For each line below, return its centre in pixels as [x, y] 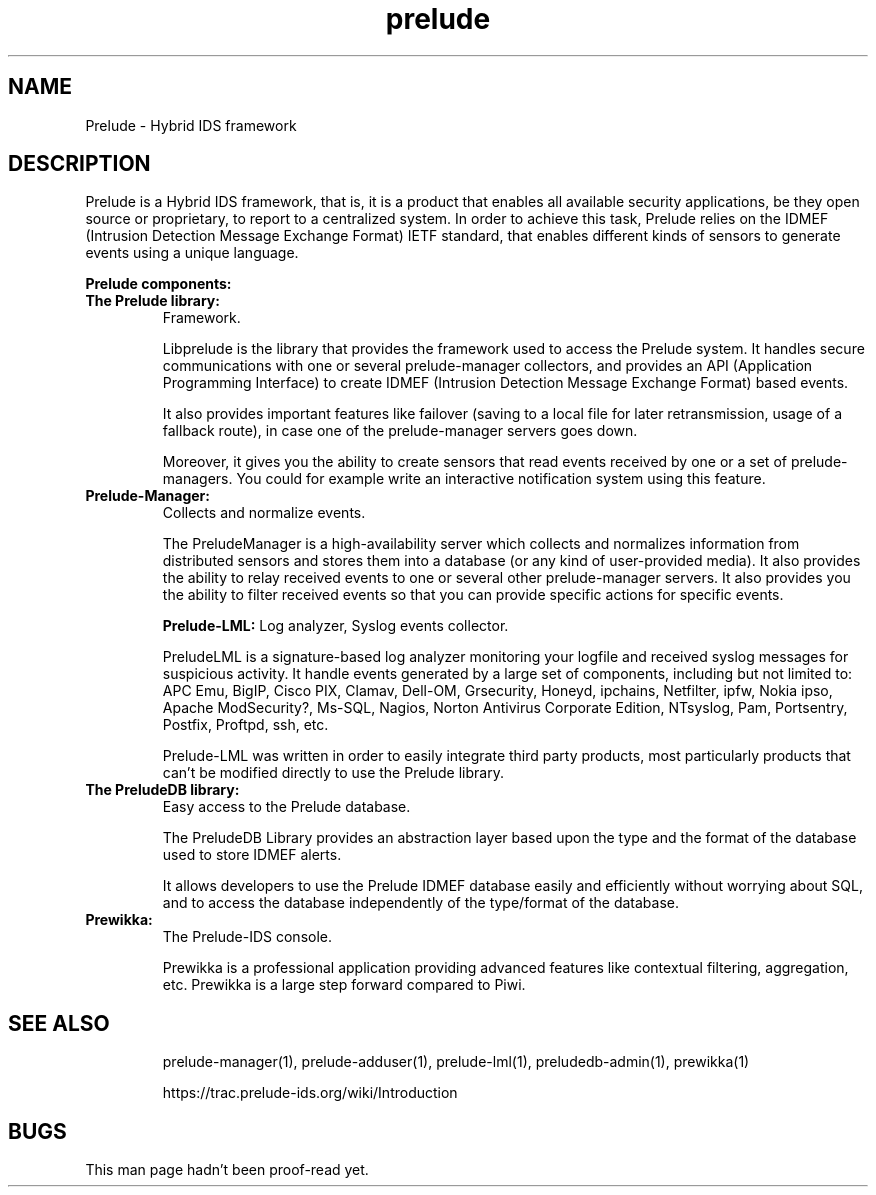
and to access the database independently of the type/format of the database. [421, 903]
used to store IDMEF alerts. [252, 855]
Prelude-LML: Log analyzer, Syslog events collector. [335, 626]
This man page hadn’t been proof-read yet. [227, 1170]
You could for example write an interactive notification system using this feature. [501, 479]
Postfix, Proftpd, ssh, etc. [245, 725]
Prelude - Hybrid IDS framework [191, 125]
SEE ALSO [59, 1023]
